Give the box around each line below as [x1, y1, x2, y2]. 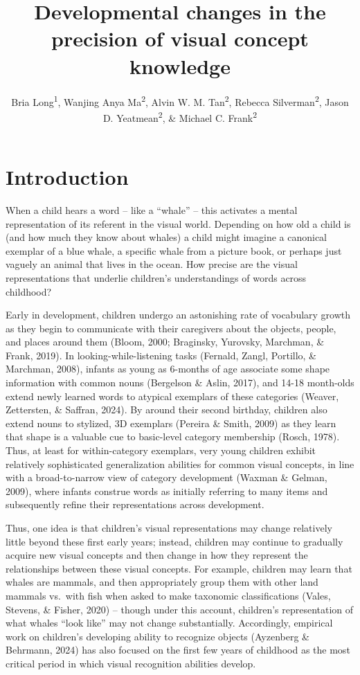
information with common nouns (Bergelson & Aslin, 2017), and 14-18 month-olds [6, 375, 354, 390]
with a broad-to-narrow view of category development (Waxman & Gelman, [6, 470, 327, 485]
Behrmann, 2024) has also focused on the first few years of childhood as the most [6, 642, 350, 657]
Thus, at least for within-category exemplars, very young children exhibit [6, 443, 316, 458]
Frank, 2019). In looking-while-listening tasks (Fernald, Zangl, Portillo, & [6, 348, 317, 362]
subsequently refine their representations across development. [6, 497, 264, 512]
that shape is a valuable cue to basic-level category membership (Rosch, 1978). [6, 429, 340, 444]
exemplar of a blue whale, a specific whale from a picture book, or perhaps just [6, 243, 342, 258]
